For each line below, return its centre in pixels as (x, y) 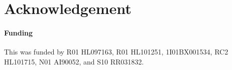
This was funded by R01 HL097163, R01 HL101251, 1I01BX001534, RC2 (116, 52)
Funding (19, 32)
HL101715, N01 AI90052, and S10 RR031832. (74, 61)
